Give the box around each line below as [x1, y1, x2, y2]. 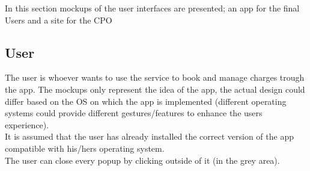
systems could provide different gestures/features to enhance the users [5, 107, 263, 119]
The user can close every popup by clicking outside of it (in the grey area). [5, 154, 280, 166]
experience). [5, 118, 49, 131]
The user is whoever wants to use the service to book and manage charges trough [5, 71, 305, 84]
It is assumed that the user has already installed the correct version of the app [5, 130, 294, 143]
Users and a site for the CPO [5, 13, 112, 26]
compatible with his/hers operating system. [5, 141, 165, 154]
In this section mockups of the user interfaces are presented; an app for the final [5, 2, 300, 14]
